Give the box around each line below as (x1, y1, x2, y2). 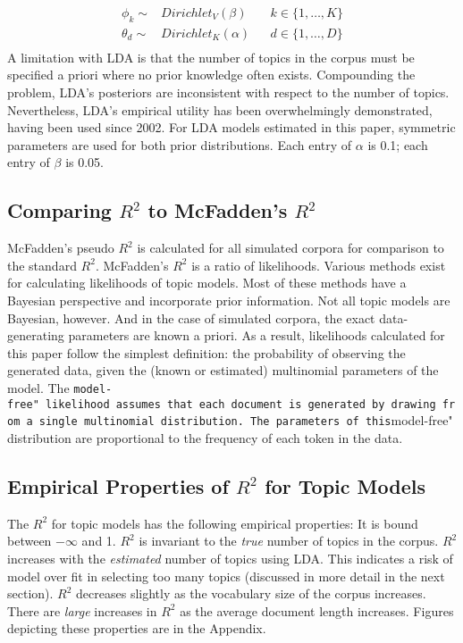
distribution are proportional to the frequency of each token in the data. (7, 428, 403, 447)
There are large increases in (7, 601, 157, 620)
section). (7, 584, 54, 603)
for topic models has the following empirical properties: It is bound (51, 514, 418, 532)
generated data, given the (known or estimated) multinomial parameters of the (7, 361, 439, 380)
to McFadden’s (147, 196, 288, 224)
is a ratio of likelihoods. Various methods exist (191, 255, 446, 274)
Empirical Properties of (7, 472, 229, 499)
